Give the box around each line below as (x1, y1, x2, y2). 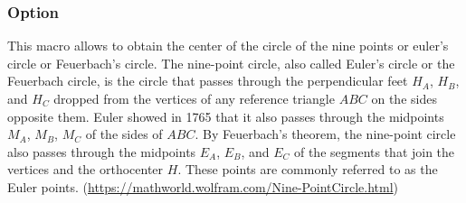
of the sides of (85, 125, 163, 143)
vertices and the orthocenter (7, 160, 164, 179)
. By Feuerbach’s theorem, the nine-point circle (195, 125, 456, 143)
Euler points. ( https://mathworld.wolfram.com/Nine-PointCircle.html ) (7, 177, 399, 196)
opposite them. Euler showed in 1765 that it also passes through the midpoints (7, 106, 444, 125)
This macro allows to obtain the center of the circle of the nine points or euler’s (7, 36, 449, 55)
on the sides (371, 89, 437, 107)
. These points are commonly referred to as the (177, 160, 438, 179)
